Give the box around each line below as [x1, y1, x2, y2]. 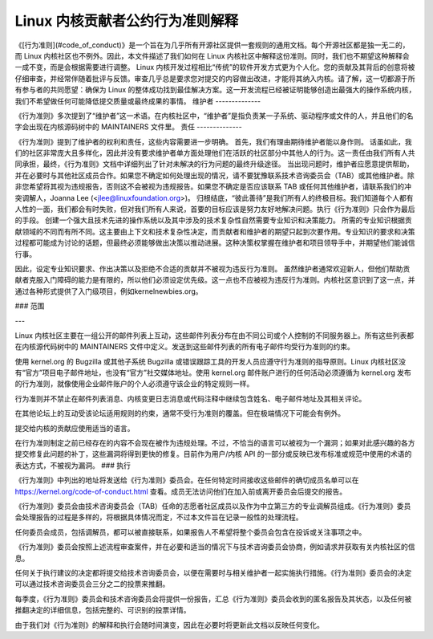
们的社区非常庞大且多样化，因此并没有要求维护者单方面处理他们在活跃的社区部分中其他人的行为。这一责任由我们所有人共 [14, 149, 415, 158]
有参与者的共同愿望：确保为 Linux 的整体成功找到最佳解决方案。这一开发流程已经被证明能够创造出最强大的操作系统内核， [14, 85, 416, 95]
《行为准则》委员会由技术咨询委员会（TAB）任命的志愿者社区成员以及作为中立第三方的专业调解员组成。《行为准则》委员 [14, 502, 411, 511]
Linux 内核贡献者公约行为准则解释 [14, 12, 239, 30]
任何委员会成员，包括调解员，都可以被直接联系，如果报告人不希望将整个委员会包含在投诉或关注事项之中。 [14, 527, 366, 537]
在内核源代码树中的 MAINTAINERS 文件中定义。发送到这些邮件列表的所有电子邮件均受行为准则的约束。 [14, 342, 354, 352]
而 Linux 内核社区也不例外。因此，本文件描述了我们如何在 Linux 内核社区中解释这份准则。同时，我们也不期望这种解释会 [14, 51, 410, 60]
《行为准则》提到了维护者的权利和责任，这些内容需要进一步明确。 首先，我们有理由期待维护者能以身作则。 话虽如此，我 [14, 136, 412, 146]
